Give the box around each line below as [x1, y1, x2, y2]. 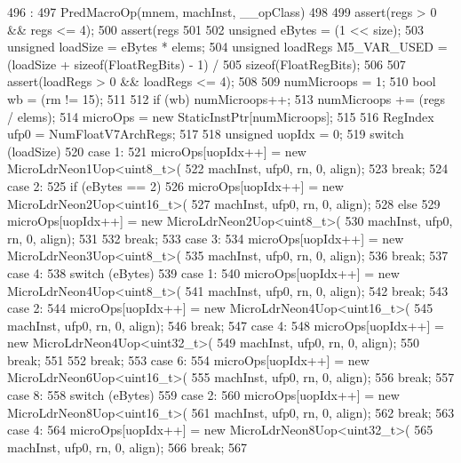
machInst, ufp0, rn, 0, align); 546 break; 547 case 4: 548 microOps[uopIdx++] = [7, 315, 444, 334]
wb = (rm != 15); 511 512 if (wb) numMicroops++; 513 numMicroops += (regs [7, 89, 446, 108]
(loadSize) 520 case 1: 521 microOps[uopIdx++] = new [7, 141, 306, 160]
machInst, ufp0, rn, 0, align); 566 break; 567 [7, 437, 248, 456]
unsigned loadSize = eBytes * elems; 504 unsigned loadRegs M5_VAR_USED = [7, 37, 448, 56]
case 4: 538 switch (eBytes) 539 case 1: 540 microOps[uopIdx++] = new [7, 263, 400, 282]
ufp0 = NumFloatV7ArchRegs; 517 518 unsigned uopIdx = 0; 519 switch [7, 124, 404, 143]
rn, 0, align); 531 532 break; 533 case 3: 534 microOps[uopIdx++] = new [7, 228, 404, 247]
